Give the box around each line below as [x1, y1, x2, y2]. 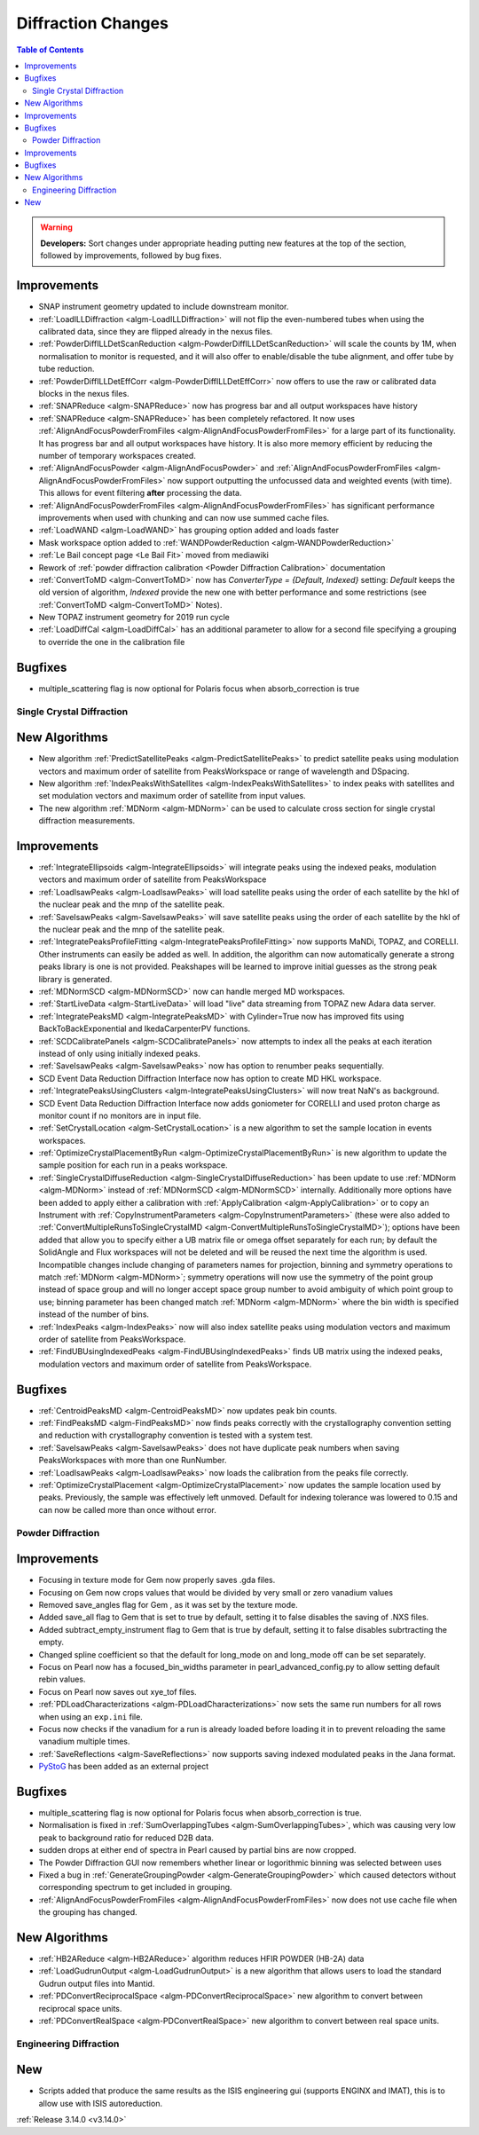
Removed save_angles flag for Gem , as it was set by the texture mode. [38, 1600, 299, 1610]
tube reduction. [38, 364, 95, 374]
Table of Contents [16, 44, 84, 55]
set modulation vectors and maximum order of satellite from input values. [38, 791, 306, 801]
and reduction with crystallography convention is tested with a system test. [38, 1430, 313, 1441]
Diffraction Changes [16, 13, 169, 33]
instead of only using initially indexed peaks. [38, 1048, 200, 1059]
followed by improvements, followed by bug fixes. [40, 250, 222, 261]
